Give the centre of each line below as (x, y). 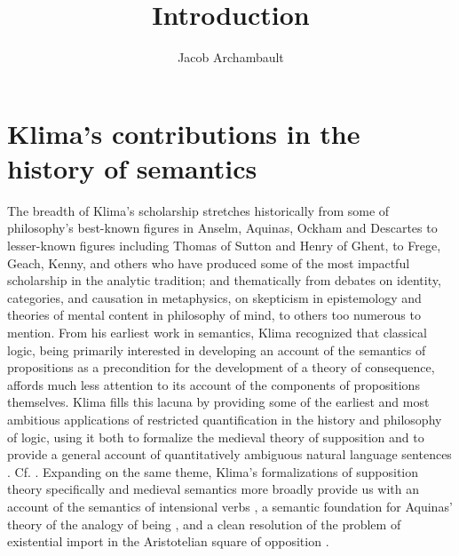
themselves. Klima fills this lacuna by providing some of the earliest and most (218, 402)
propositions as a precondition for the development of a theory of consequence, (221, 367)
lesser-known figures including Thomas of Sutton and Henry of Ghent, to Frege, (224, 246)
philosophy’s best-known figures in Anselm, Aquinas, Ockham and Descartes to (222, 228)
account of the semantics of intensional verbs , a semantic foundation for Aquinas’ (230, 506)
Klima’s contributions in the (184, 133)
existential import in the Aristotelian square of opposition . (168, 541)
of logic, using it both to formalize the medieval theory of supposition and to (216, 437)
